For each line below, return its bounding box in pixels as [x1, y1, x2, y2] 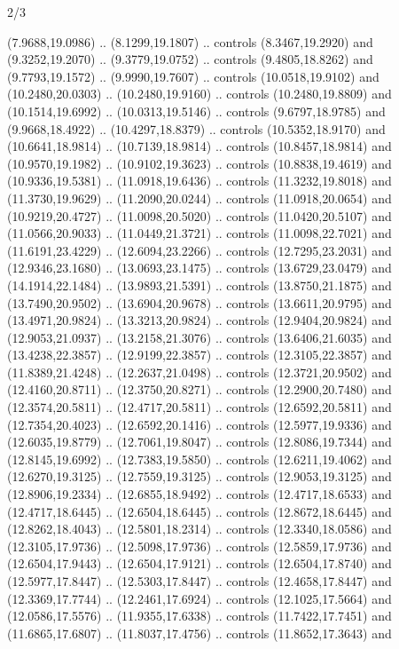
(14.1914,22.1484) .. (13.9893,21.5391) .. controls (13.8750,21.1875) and [7, 275, 392, 294]
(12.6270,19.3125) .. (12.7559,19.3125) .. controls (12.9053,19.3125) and [7, 467, 392, 486]
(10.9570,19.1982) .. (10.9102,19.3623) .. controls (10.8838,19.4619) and [7, 154, 392, 172]
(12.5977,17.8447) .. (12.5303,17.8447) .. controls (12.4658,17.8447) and [7, 572, 392, 590]
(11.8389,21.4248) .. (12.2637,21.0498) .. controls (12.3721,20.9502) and [7, 362, 392, 381]
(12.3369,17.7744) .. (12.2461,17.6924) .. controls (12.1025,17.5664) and [7, 589, 392, 607]
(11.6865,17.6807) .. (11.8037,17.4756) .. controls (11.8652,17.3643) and [7, 623, 392, 642]
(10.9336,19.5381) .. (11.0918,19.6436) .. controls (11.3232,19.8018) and [7, 171, 392, 190]
